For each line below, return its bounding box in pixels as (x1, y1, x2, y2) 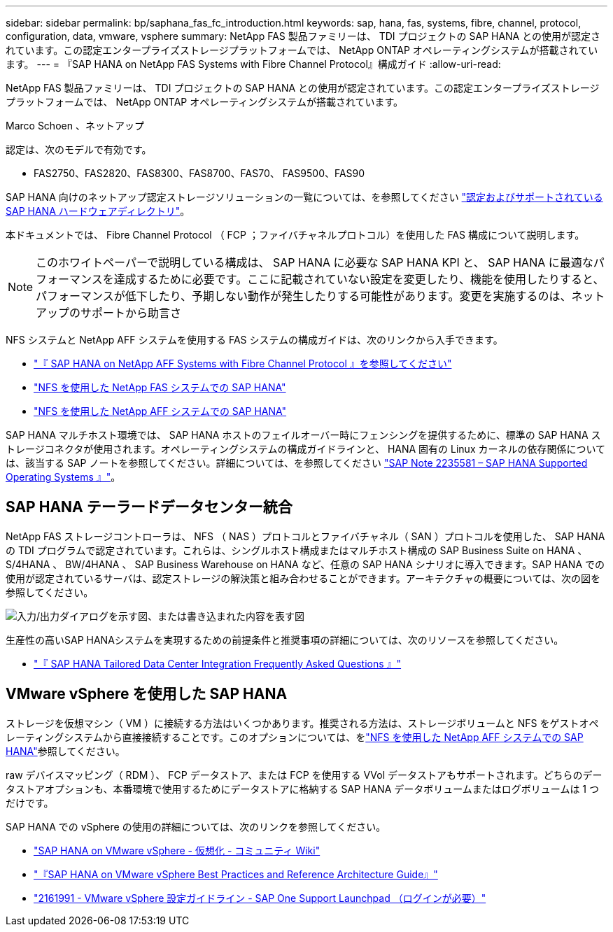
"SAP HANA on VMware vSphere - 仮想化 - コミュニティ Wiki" (34, 844, 320, 856)
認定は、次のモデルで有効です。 (6, 143, 152, 155)
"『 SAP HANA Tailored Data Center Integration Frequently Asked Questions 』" (34, 657, 402, 670)
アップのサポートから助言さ (36, 306, 182, 320)
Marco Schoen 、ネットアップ (6, 120, 144, 132)
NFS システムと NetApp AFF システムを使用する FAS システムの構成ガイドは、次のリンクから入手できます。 (6, 334, 503, 346)
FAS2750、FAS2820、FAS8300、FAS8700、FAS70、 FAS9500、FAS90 (34, 167, 365, 179)
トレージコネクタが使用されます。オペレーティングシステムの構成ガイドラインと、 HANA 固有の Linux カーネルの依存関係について (6, 443, 606, 455)
